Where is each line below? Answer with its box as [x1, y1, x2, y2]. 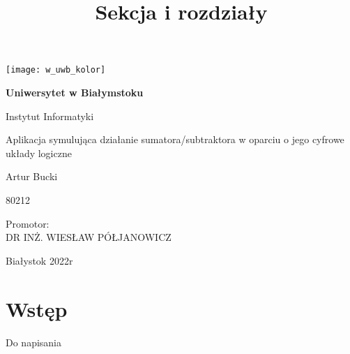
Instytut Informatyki [6, 108, 94, 123]
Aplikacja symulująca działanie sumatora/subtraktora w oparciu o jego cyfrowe [6, 132, 344, 147]
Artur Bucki [6, 169, 58, 184]
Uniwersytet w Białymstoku [6, 85, 144, 100]
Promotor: [6, 216, 50, 230]
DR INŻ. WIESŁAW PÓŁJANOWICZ [6, 230, 172, 244]
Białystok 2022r [6, 253, 73, 267]
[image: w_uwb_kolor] [6, 65, 106, 75]
